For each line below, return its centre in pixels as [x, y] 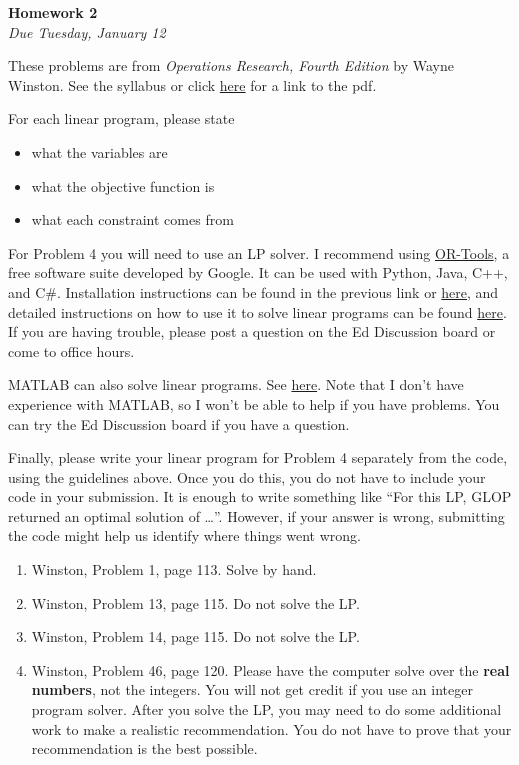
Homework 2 [53, 12]
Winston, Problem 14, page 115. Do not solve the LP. [195, 636]
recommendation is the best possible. [144, 748]
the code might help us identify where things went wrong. [184, 535]
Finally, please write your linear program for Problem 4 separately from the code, [258, 457]
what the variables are [99, 151]
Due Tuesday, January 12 [87, 31]
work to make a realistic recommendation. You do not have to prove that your [271, 728]
